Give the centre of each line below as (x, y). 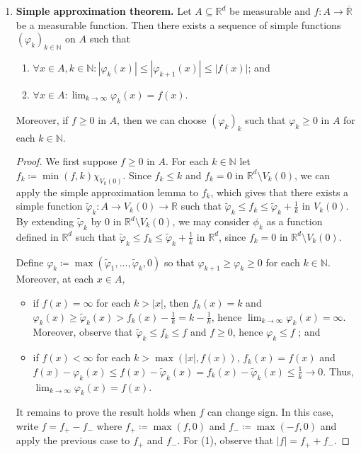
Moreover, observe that (83, 332)
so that (179, 262)
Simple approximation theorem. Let (104, 11)
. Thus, (338, 371)
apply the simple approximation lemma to (107, 192)
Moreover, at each (55, 279)
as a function (294, 221)
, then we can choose (162, 119)
